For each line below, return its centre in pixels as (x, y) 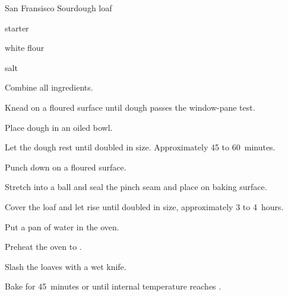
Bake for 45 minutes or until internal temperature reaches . (113, 286)
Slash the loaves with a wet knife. (66, 266)
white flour (25, 48)
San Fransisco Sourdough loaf (58, 8)
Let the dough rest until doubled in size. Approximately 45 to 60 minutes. (140, 147)
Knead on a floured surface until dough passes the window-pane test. (130, 107)
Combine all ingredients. (49, 87)
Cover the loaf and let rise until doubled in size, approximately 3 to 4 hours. (144, 206)
